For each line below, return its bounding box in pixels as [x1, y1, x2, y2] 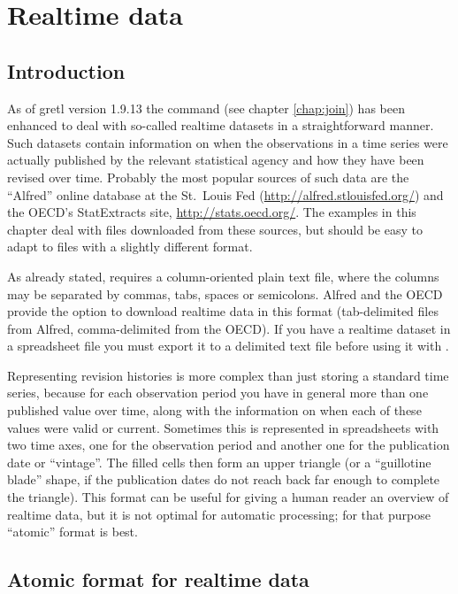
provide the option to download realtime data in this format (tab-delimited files [7, 302, 439, 320]
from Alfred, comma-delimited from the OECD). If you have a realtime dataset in [7, 319, 451, 337]
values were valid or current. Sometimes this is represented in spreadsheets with [7, 418, 439, 436]
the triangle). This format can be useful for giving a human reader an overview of [7, 488, 449, 506]
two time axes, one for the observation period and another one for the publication [7, 436, 450, 454]
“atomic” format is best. [7, 522, 138, 541]
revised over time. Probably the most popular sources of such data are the [7, 167, 409, 186]
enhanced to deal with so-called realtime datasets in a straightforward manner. [7, 116, 434, 135]
